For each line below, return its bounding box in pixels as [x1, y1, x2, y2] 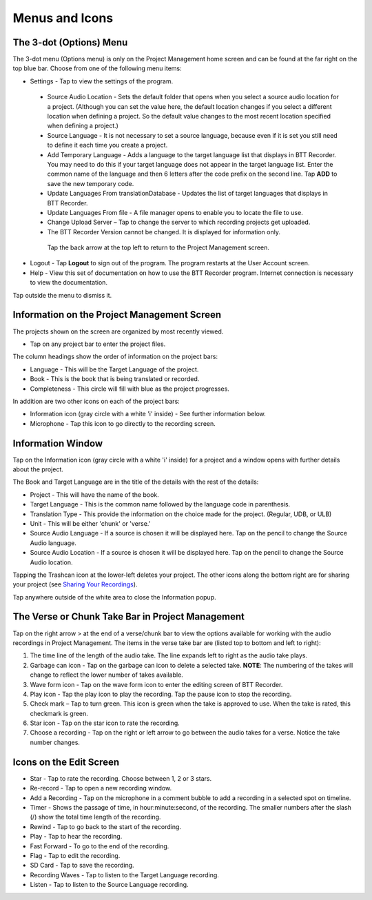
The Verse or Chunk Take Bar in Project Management [12, 611, 245, 623]
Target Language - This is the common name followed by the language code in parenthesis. [30, 500, 291, 509]
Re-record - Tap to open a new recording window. [30, 784, 172, 792]
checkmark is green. [30, 709, 89, 717]
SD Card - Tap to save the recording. [30, 861, 134, 870]
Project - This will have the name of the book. [30, 490, 160, 499]
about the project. [12, 465, 63, 473]
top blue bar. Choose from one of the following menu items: [12, 64, 182, 72]
